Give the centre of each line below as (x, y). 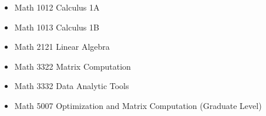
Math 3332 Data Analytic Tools (72, 86)
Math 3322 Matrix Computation (73, 66)
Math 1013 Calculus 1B (57, 27)
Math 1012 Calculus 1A (57, 7)
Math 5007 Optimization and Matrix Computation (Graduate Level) (138, 105)
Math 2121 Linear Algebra (62, 47)
